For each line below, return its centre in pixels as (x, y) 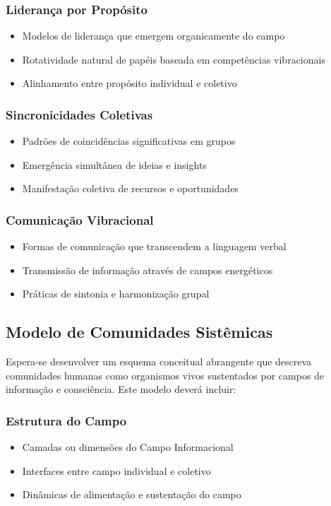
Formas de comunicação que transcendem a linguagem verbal (154, 246)
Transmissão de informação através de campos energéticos (148, 270)
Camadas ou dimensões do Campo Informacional (128, 447)
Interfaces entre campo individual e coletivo (116, 470)
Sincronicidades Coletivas (79, 114)
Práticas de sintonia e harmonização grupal (116, 294)
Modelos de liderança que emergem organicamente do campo (154, 36)
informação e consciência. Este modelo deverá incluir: (121, 389)
